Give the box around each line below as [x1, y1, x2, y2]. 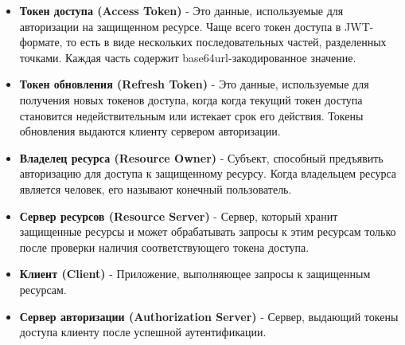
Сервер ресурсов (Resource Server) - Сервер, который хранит [19, 207, 338, 224]
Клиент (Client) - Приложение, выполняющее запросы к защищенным [19, 265, 371, 282]
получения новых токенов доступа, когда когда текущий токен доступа [19, 91, 363, 108]
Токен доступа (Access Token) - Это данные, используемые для [19, 2, 344, 18]
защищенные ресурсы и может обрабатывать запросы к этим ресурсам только [19, 223, 396, 240]
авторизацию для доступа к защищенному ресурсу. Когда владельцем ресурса [19, 165, 397, 182]
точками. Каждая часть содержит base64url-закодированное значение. [19, 49, 356, 65]
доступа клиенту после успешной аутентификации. [19, 323, 267, 340]
